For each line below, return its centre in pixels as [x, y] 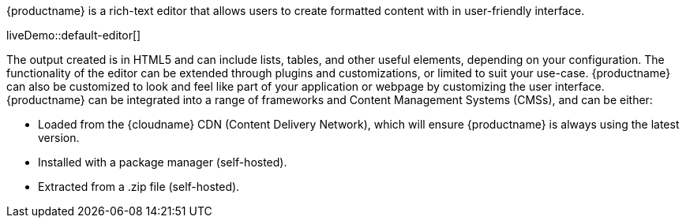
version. [59, 138]
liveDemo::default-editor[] [74, 35]
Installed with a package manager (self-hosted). [163, 162]
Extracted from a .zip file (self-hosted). [139, 187]
